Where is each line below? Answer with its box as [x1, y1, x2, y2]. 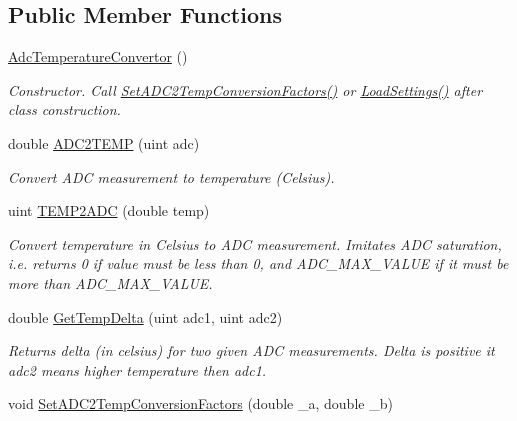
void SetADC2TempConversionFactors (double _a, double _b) [8, 393, 393, 414]
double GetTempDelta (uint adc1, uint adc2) [8, 306, 283, 327]
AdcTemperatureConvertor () [8, 46, 188, 67]
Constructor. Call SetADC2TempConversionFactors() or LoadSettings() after [8, 79, 483, 100]
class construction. [8, 99, 121, 120]
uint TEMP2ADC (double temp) [8, 200, 210, 221]
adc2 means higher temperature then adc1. [8, 359, 267, 380]
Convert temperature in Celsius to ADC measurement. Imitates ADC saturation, [8, 233, 502, 254]
